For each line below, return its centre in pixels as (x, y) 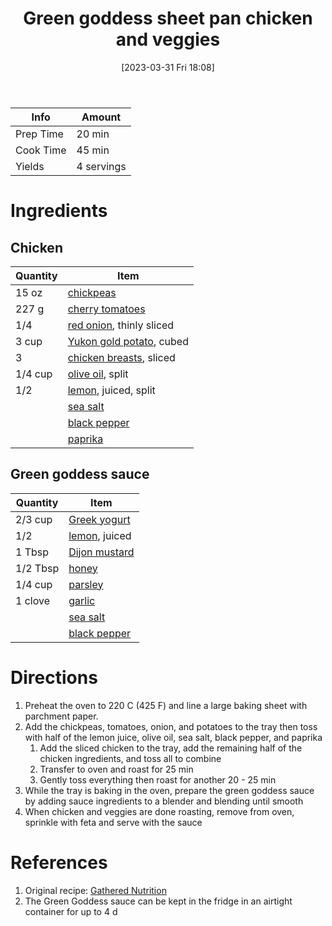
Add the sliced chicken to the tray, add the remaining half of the (171, 748)
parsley (86, 584)
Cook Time (41, 150)
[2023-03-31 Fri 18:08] (168, 67)
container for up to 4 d (71, 911)
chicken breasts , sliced (121, 357)
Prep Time (39, 134)
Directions (54, 677)
